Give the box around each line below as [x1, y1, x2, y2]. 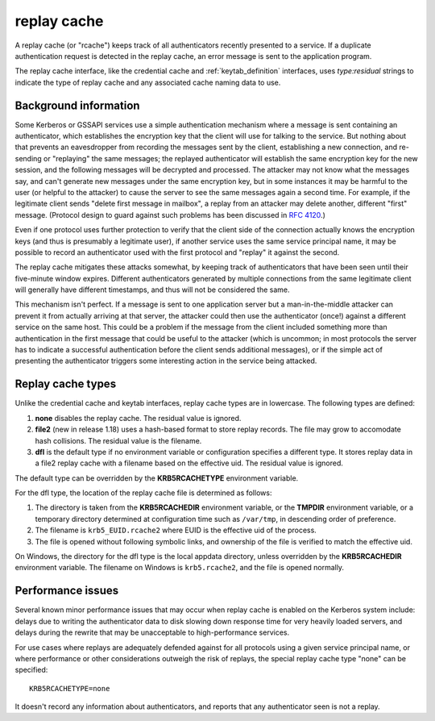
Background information [14, 98, 140, 112]
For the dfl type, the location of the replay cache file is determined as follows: [14, 488, 272, 498]
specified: [14, 665, 48, 675]
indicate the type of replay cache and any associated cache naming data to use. [14, 77, 281, 87]
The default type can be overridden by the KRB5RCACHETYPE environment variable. [14, 473, 299, 483]
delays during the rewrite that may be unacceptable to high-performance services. [14, 627, 290, 637]
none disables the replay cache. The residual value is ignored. [35, 413, 242, 423]
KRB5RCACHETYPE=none [29, 684, 110, 693]
